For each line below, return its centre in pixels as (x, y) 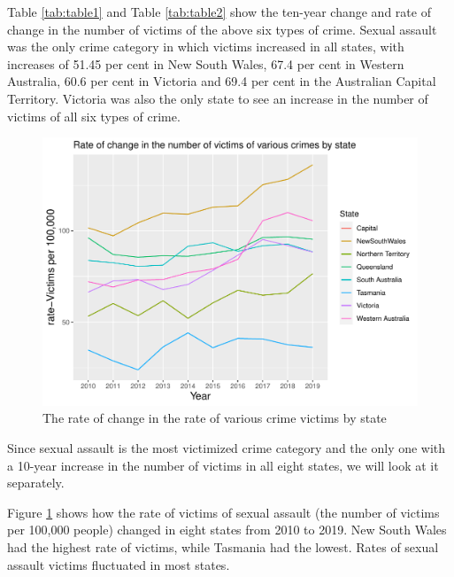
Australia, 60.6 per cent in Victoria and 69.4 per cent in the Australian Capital (222, 81)
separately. (36, 483)
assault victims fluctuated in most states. (119, 564)
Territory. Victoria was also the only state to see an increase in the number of (218, 98)
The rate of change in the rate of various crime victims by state (215, 418)
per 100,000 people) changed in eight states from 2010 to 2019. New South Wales (227, 530)
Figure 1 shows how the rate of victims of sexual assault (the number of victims (223, 512)
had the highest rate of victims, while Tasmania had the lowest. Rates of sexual (223, 546)
